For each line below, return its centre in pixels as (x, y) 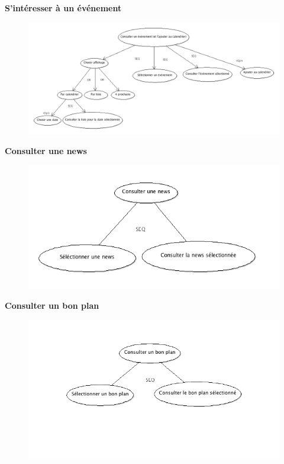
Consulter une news (46, 151)
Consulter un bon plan (52, 305)
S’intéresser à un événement (63, 8)
